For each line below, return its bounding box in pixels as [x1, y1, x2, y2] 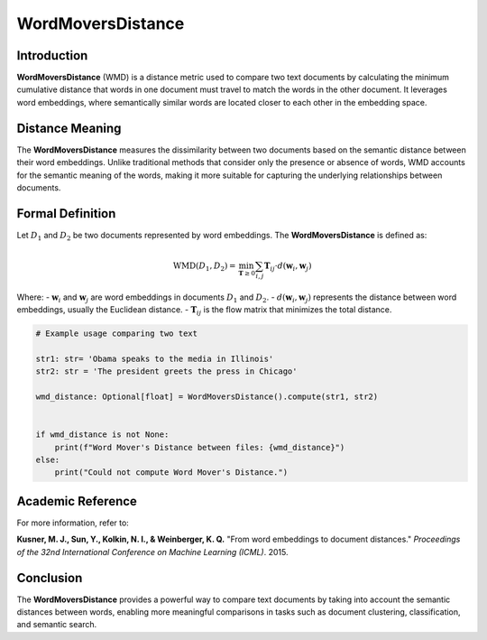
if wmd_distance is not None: [35, 430, 170, 440]
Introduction [16, 48, 88, 63]
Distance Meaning [16, 120, 122, 135]
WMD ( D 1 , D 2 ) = [172, 260, 236, 273]
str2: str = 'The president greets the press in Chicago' [35, 366, 298, 376]
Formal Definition [16, 206, 116, 221]
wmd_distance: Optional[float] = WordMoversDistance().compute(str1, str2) [35, 392, 379, 402]
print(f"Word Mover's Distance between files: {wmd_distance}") [54, 442, 345, 452]
